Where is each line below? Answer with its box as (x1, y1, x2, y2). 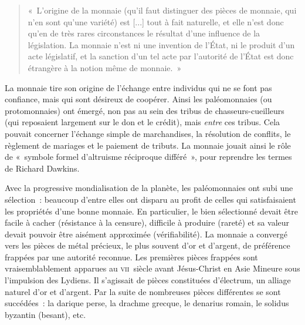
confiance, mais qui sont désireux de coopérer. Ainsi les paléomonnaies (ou (5, 93, 272, 105)
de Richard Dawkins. (5, 162, 80, 174)
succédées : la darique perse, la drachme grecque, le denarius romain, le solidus (5, 297, 289, 309)
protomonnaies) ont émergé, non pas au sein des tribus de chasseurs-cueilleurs (5, 104, 284, 116)
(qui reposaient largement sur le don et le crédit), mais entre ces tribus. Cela (5, 116, 280, 128)
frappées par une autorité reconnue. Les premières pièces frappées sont (5, 250, 258, 263)
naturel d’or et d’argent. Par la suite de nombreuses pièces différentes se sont (5, 285, 281, 297)
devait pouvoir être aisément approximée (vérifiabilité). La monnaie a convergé (5, 227, 287, 240)
